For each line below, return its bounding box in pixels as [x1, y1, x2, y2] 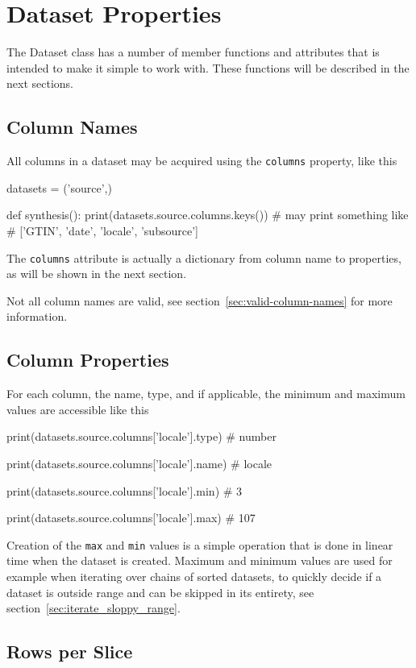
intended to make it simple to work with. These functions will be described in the [6, 59, 410, 76]
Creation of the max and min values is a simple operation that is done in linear [6, 536, 393, 553]
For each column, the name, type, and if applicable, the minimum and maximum [6, 385, 406, 402]
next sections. [6, 75, 73, 92]
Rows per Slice [6, 639, 133, 664]
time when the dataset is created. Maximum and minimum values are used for [6, 552, 393, 569]
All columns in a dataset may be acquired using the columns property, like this [6, 152, 397, 169]
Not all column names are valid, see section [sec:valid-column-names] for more [6, 292, 393, 309]
